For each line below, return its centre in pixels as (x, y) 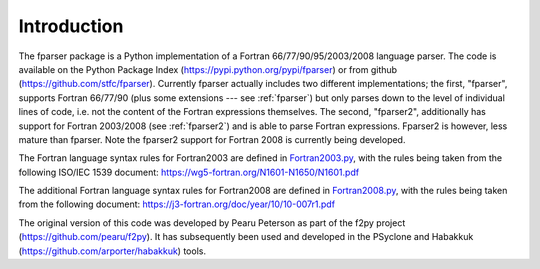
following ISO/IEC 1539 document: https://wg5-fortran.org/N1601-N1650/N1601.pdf (189, 172)
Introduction (71, 26)
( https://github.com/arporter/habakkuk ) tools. (112, 251)
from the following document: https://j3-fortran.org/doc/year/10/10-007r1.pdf (176, 204)
